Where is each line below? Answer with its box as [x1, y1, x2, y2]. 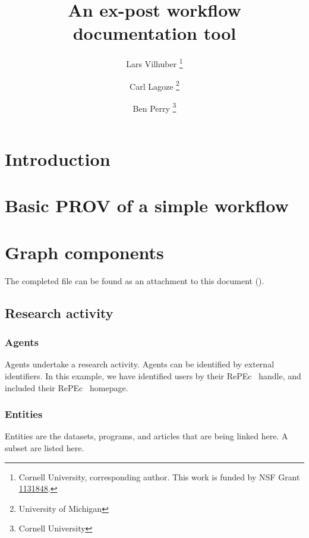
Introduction [5, 147, 111, 171]
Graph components [5, 240, 164, 264]
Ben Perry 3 [133, 100, 176, 114]
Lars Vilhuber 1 [126, 56, 183, 70]
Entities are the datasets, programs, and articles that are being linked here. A [5, 430, 288, 442]
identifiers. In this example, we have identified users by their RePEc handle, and [5, 369, 301, 382]
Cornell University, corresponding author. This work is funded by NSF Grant [18, 470, 300, 483]
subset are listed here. [5, 441, 84, 454]
